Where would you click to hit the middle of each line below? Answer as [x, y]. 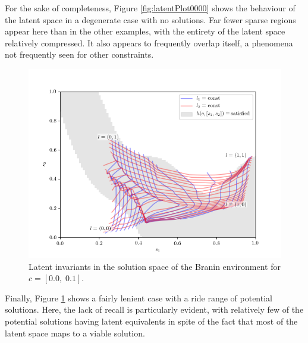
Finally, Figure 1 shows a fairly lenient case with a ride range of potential [139, 298]
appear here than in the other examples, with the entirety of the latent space [145, 31]
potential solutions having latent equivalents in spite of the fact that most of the [151, 321]
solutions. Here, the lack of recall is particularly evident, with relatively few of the [154, 309]
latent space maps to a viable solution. [75, 333]
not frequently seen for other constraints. [79, 54]
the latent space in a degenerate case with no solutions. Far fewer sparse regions [150, 19]
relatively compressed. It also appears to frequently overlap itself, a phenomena [149, 43]
